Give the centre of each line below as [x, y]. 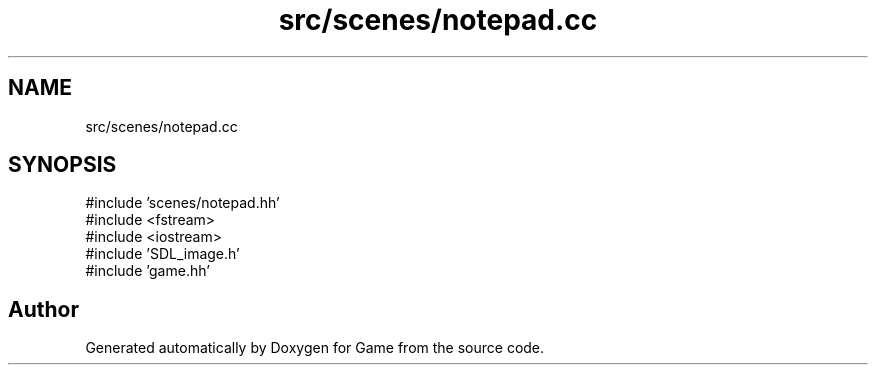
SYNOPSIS [62, 165]
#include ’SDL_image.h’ [162, 254]
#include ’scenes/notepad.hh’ [182, 203]
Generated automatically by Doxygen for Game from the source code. [315, 348]
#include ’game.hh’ [147, 271]
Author [43, 309]
